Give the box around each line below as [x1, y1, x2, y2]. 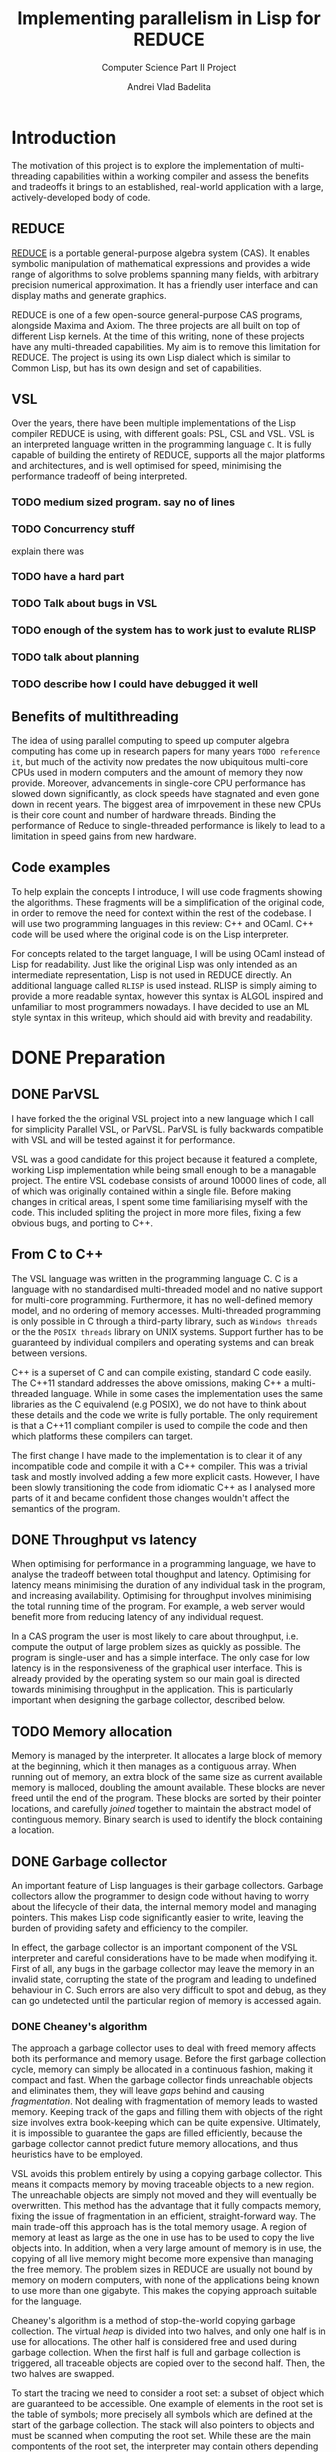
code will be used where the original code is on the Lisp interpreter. [11, 928, 289, 940]
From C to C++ [11, 1246, 104, 1263]
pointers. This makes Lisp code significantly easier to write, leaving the [11, 1912, 304, 1924]
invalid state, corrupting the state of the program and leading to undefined [11, 1973, 318, 1986]
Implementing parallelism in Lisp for [17, 7, 321, 30]
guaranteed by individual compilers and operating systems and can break [11, 1336, 315, 1348]
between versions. [11, 1347, 88, 1359]
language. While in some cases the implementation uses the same [50, 1387, 324, 1399]
